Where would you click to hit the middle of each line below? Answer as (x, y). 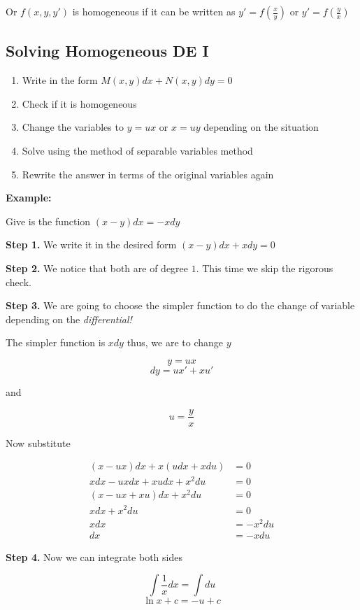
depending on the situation (261, 127)
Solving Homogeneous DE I (107, 51)
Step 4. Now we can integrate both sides (94, 556)
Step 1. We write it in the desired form (91, 244)
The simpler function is (56, 342)
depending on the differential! (69, 319)
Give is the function (48, 221)
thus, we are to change (175, 342)
